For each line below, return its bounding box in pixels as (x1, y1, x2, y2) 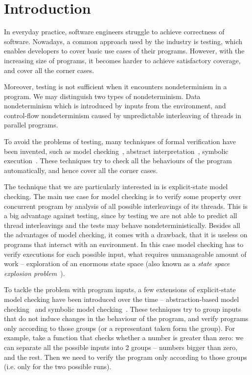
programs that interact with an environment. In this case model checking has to (4, 239, 244, 249)
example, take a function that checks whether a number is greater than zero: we (4, 332, 244, 343)
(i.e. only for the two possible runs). (4, 361, 112, 372)
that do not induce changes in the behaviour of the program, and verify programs (4, 313, 249, 324)
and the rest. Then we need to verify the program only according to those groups (4, 351, 247, 362)
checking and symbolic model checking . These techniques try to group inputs (4, 303, 241, 314)
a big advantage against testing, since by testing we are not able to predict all (4, 210, 237, 221)
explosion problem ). (4, 268, 65, 278)
